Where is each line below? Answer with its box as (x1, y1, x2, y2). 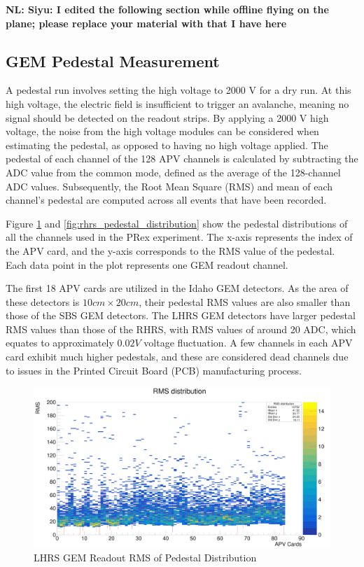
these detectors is (6, 294, 80, 309)
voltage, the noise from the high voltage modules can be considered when (6, 124, 319, 139)
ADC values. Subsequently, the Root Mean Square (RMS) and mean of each (6, 178, 333, 193)
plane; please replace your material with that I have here (6, 15, 287, 30)
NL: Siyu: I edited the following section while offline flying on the (6, 2, 329, 16)
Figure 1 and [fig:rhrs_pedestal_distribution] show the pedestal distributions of (6, 216, 348, 230)
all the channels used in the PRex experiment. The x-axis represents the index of (6, 230, 353, 244)
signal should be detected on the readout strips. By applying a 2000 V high (6, 110, 329, 125)
